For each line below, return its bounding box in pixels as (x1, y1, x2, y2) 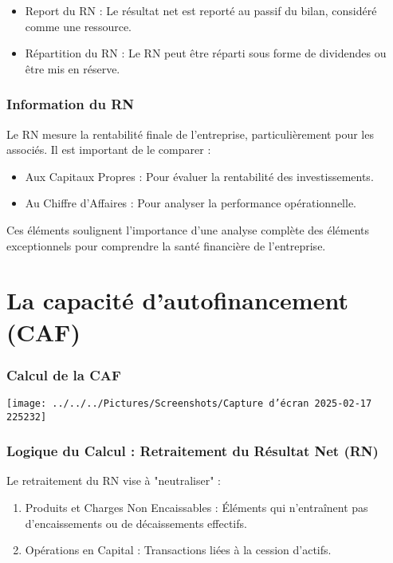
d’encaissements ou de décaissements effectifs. (25, 514, 247, 531)
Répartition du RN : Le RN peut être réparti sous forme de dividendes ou (25, 45, 387, 61)
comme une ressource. (25, 18, 132, 34)
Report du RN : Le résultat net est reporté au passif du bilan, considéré (25, 2, 377, 18)
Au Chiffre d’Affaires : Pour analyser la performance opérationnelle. (25, 195, 356, 211)
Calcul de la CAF (6, 364, 121, 384)
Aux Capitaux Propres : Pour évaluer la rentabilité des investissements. (25, 167, 374, 184)
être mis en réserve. (25, 60, 120, 77)
